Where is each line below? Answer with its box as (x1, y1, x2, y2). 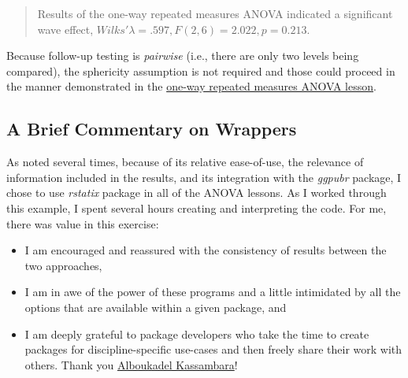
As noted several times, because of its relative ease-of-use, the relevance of (6, 154, 364, 170)
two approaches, (24, 257, 102, 273)
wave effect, (37, 20, 94, 37)
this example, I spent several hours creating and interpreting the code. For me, (6, 199, 387, 216)
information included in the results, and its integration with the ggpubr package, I (6, 169, 402, 185)
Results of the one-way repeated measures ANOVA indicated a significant (37, 6, 393, 21)
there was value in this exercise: (6, 215, 159, 232)
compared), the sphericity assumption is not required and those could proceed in (6, 62, 395, 79)
